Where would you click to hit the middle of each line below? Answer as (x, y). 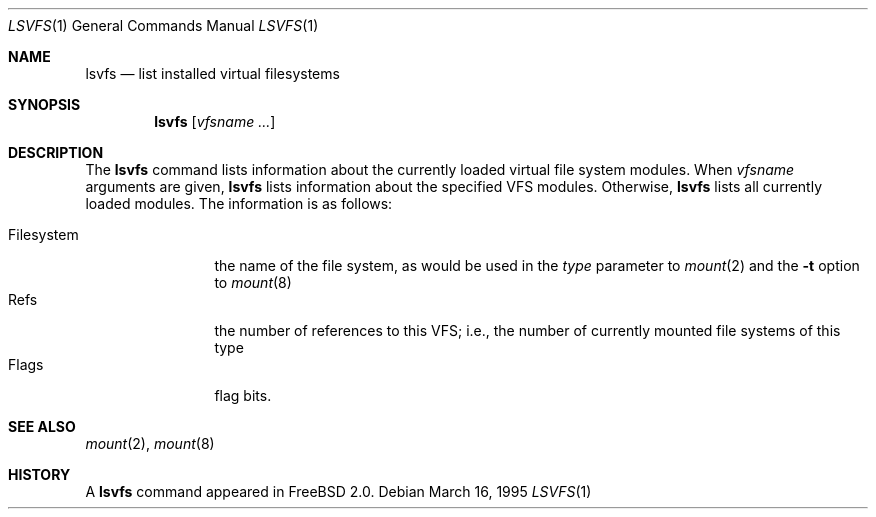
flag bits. (243, 395)
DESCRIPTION (56, 152)
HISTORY (39, 474)
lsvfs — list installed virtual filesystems (212, 73)
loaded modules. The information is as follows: (239, 203)
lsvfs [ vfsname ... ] (215, 121)
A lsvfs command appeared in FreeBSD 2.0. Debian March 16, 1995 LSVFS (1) (338, 491)
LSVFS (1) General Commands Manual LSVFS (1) (163, 25)
